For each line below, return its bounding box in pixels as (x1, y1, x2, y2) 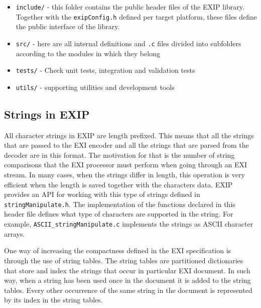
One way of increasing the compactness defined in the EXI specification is (4, 245, 231, 256)
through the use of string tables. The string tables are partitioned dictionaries (4, 255, 243, 265)
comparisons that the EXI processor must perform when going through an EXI (4, 159, 247, 170)
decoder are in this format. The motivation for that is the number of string (4, 149, 235, 160)
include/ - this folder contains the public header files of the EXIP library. (16, 2, 244, 12)
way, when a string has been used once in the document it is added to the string (4, 275, 251, 285)
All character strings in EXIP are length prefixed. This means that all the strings (4, 130, 254, 140)
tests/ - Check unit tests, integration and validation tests (16, 65, 195, 75)
